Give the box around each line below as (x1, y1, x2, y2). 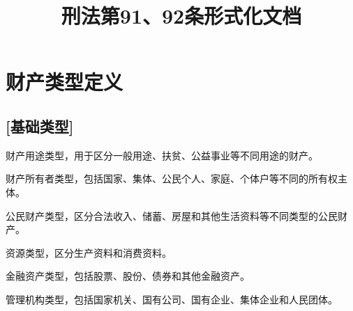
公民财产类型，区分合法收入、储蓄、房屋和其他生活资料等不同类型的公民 (6, 208, 338, 223)
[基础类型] (6, 115, 74, 136)
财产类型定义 (6, 67, 123, 96)
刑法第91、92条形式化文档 (61, 1, 302, 30)
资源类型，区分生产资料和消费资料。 (6, 245, 172, 260)
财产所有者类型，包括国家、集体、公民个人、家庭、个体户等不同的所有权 (6, 171, 338, 186)
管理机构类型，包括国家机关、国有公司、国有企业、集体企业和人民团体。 (6, 292, 338, 306)
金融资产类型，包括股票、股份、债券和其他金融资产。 (6, 269, 250, 283)
